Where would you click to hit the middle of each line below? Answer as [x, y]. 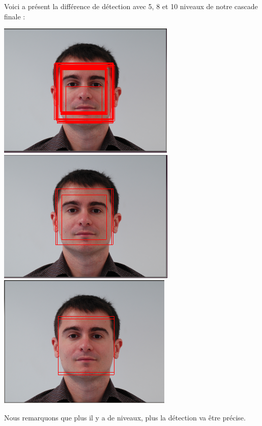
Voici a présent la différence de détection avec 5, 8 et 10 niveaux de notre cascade [131, 6]
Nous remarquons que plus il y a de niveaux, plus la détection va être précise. [125, 417]
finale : [15, 16]
